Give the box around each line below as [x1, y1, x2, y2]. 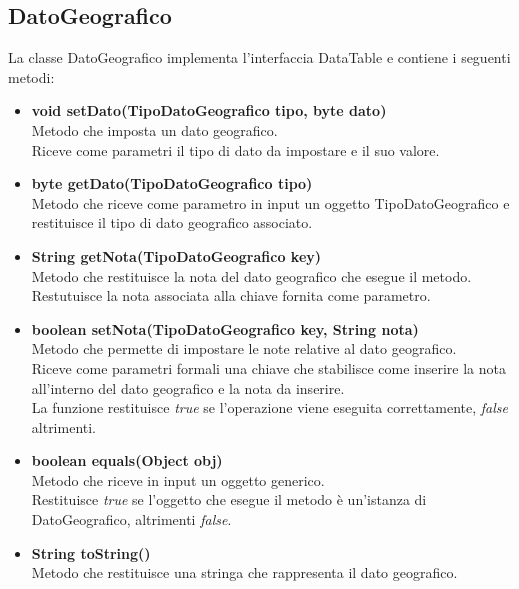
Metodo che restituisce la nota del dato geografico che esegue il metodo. [31, 265, 472, 286]
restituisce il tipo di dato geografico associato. [31, 212, 313, 233]
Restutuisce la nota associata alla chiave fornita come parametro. [31, 285, 431, 306]
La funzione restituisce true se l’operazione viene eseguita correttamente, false [31, 397, 509, 418]
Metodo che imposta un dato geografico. [31, 119, 278, 140]
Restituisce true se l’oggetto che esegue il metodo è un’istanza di [31, 489, 427, 510]
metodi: [8, 66, 55, 87]
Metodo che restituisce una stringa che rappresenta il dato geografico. [31, 562, 458, 583]
